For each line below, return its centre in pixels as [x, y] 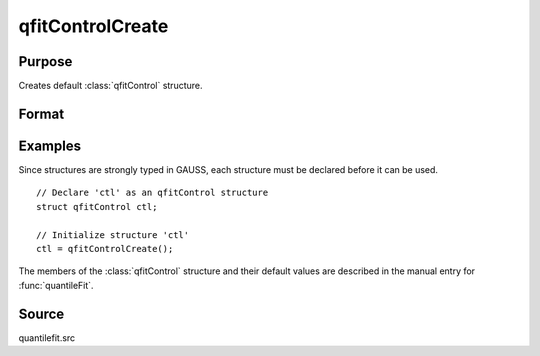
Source [41, 313]
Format [41, 113]
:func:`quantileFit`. [56, 285]
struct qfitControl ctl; [97, 206]
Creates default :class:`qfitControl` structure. [111, 86]
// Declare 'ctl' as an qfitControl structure [152, 193]
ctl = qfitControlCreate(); [105, 248]
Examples [50, 145]
